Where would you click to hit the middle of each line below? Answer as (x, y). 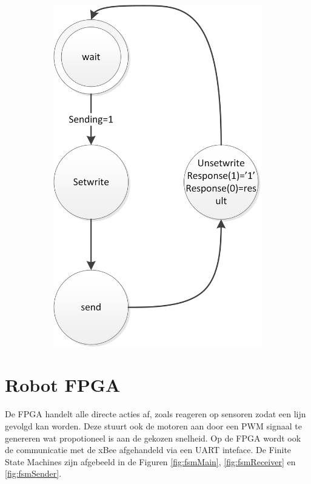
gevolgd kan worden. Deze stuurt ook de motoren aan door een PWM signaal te (153, 425)
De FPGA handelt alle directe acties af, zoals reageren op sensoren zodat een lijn (155, 414)
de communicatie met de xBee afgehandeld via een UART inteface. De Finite (148, 450)
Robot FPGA (63, 385)
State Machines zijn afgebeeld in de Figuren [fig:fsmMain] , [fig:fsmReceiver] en (150, 461)
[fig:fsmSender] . (33, 473)
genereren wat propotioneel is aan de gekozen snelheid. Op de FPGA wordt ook (153, 438)
